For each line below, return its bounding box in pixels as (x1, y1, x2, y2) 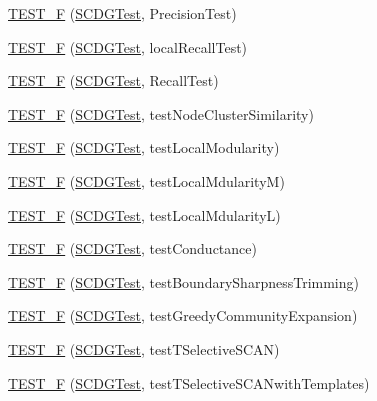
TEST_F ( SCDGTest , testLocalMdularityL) (8, 204, 281, 225)
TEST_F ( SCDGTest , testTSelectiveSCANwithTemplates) (8, 372, 370, 393)
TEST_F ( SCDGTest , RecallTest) (8, 70, 219, 91)
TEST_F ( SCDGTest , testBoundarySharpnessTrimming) (8, 271, 359, 292)
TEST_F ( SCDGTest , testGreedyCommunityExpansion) (8, 305, 358, 326)
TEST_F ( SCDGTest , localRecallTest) (8, 36, 248, 57)
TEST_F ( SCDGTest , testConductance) (8, 238, 257, 259)
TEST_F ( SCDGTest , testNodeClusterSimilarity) (8, 103, 314, 124)
